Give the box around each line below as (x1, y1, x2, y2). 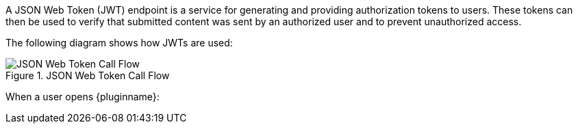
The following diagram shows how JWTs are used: (5, 37, 233, 48)
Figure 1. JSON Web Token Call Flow (5, 70, 170, 81)
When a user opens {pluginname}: (5, 91, 160, 102)
